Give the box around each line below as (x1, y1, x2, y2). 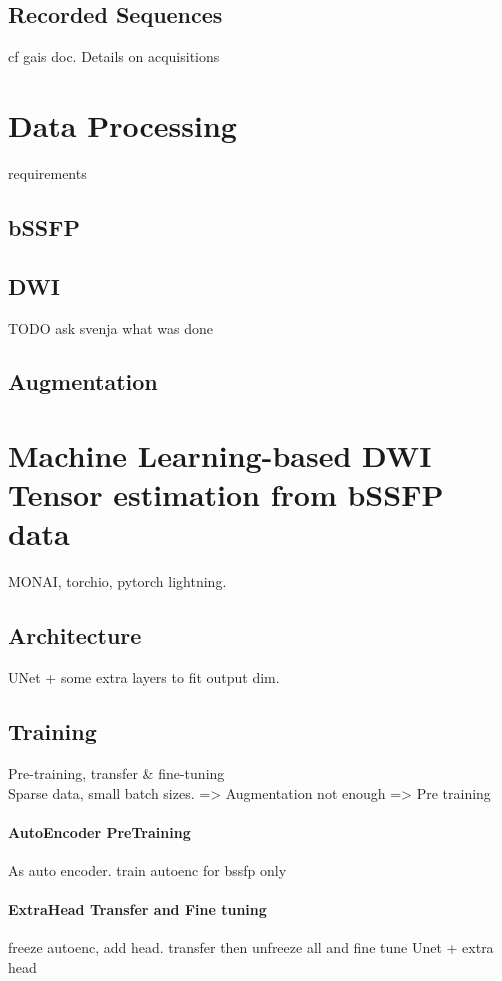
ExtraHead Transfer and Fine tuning (8, 899, 267, 920)
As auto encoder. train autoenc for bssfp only (8, 859, 287, 880)
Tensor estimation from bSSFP (8, 474, 444, 515)
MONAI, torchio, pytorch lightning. (8, 571, 227, 592)
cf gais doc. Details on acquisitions (8, 46, 220, 67)
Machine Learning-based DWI (8, 435, 432, 476)
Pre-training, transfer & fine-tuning (8, 762, 225, 783)
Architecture (8, 620, 142, 651)
